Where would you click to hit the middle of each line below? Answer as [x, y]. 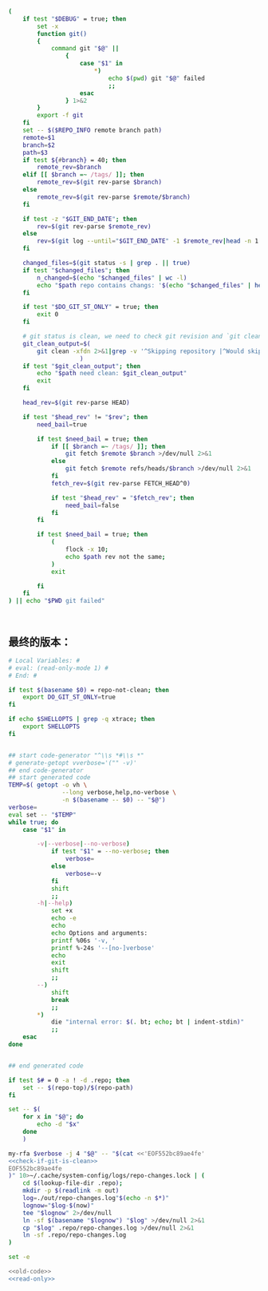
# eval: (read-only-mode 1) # [59, 668]
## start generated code [49, 778]
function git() [62, 34]
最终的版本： [40, 642]
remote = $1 [39, 137]
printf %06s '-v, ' [83, 941]
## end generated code [46, 1066]
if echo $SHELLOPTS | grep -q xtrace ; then [82, 719]
